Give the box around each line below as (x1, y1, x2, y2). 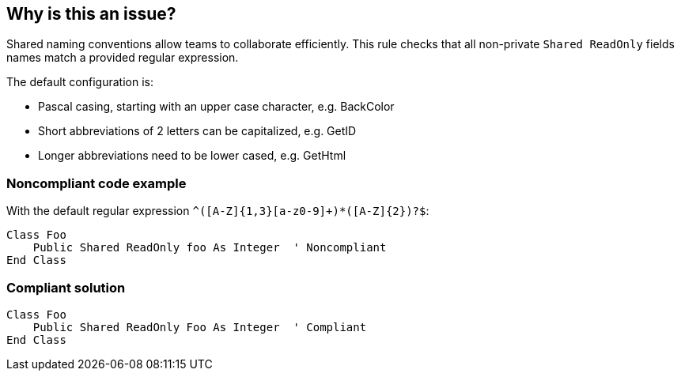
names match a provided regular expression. (6, 51, 239, 65)
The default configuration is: (6, 75, 153, 89)
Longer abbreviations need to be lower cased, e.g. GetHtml (38, 149, 346, 163)
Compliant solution (6, 279, 126, 296)
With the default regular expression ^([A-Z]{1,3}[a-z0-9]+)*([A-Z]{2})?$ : (6, 204, 429, 218)
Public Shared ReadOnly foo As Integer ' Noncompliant (32, 241, 387, 254)
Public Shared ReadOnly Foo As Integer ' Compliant (32, 320, 367, 334)
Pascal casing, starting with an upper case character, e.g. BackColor (38, 100, 395, 114)
